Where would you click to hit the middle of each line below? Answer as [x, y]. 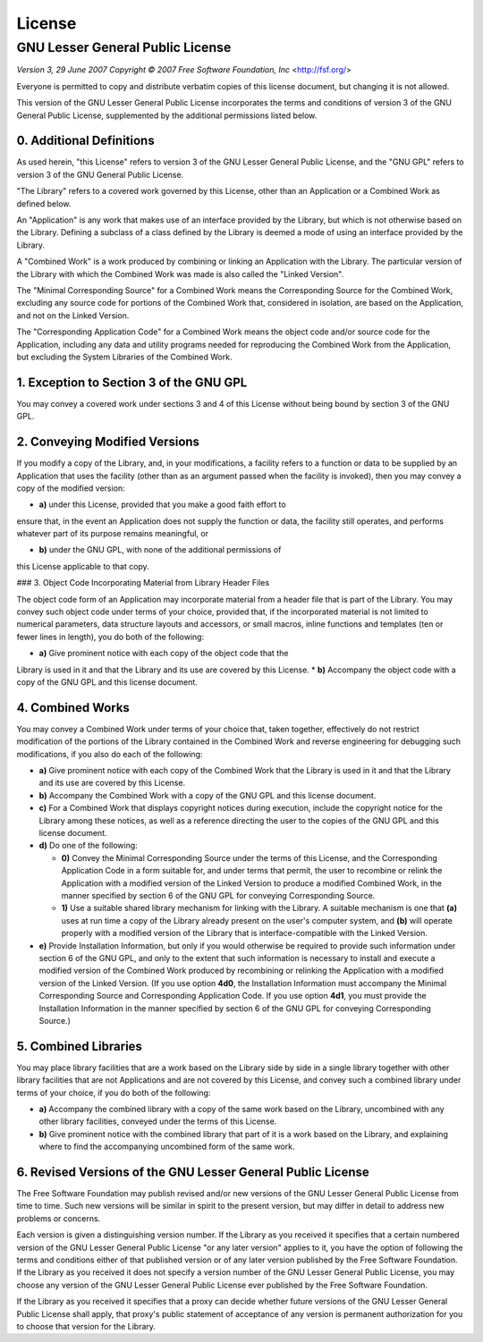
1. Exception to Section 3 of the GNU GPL [132, 382]
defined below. [44, 203]
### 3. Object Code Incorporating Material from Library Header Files [143, 583]
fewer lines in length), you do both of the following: [110, 637]
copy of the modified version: [71, 488]
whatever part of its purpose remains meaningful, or [113, 534]
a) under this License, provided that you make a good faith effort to [162, 504]
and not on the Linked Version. [73, 315]
